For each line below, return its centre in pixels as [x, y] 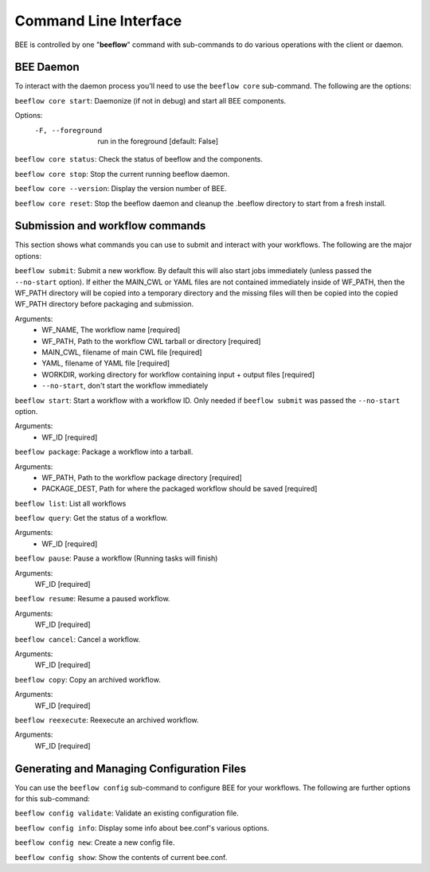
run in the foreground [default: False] [158, 141]
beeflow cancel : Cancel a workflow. [78, 639]
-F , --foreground [68, 130]
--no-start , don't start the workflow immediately [125, 385]
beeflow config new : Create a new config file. [95, 843]
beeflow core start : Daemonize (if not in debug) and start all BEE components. [150, 100]
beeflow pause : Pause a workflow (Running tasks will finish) [116, 558]
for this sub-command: [53, 799]
